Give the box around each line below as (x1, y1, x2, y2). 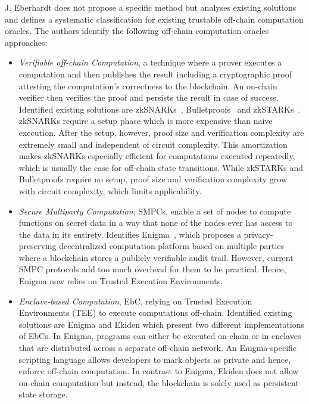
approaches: (5, 36, 48, 48)
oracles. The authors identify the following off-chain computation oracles (5, 24, 269, 37)
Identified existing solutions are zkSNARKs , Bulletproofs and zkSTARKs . (18, 102, 301, 115)
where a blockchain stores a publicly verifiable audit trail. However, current (18, 251, 294, 263)
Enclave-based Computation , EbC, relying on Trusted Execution (18, 294, 252, 307)
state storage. (18, 388, 68, 400)
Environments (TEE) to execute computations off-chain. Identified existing (18, 306, 292, 319)
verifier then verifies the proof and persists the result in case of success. (18, 91, 279, 104)
